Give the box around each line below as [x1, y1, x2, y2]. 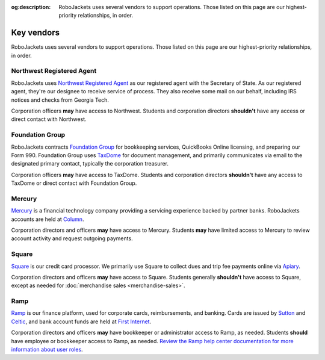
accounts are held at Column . [11, 216, 84, 223]
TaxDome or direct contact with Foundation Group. [11, 179, 137, 187]
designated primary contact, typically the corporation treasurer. [11, 160, 169, 167]
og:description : [11, 4, 51, 10]
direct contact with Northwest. [11, 116, 87, 123]
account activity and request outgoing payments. [11, 235, 133, 242]
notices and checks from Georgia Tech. [11, 96, 110, 104]
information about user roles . [11, 346, 84, 353]
